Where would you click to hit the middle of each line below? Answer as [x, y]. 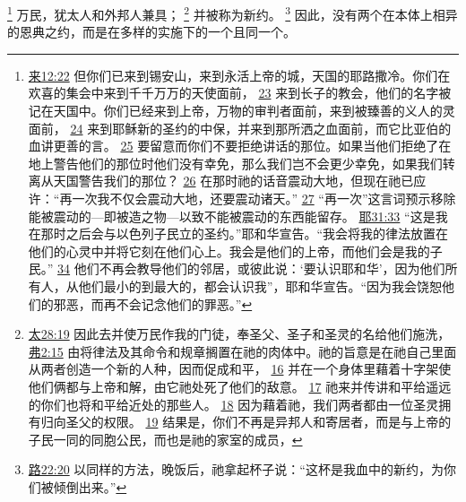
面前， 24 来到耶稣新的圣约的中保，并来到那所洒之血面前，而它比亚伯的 [240, 128]
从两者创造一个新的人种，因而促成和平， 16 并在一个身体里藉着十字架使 [240, 369]
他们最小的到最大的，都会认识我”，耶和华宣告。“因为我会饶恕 [260, 286]
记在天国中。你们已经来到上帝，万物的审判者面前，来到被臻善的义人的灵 [242, 111]
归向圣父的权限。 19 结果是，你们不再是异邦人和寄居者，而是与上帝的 [246, 422]
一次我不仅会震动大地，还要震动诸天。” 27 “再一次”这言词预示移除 [264, 198]
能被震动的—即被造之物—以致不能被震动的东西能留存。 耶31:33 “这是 [232, 216]
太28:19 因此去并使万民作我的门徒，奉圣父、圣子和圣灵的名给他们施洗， [239, 334]
